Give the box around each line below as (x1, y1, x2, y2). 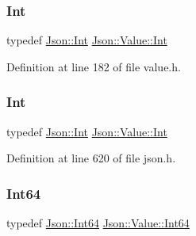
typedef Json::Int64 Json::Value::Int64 (6, 215, 190, 231)
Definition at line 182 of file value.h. (6, 58, 181, 74)
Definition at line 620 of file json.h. (6, 150, 176, 166)
